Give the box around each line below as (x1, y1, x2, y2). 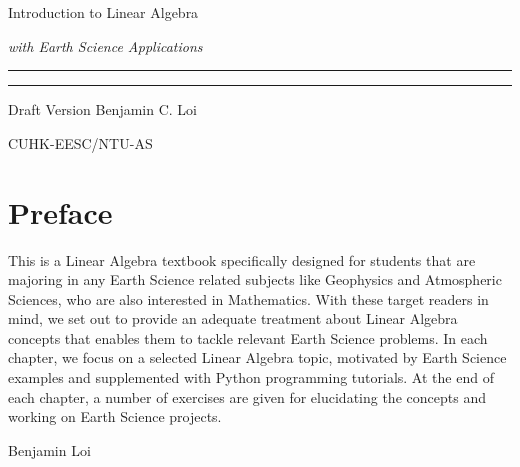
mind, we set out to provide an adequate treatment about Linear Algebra (8, 308, 458, 329)
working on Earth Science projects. (8, 406, 222, 427)
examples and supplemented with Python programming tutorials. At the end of (8, 367, 494, 388)
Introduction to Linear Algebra (8, 2, 199, 22)
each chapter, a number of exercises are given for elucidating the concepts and (8, 386, 486, 407)
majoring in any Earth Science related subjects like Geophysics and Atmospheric (8, 269, 502, 290)
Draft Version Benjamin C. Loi (8, 99, 197, 120)
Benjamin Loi (8, 439, 91, 460)
